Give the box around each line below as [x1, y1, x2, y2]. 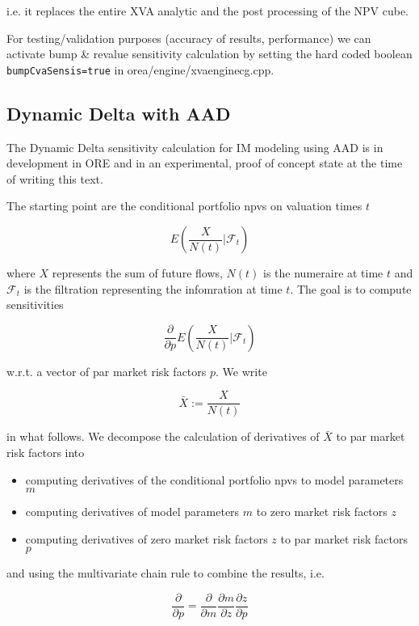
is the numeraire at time [263, 264, 383, 281]
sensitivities [6, 296, 64, 313]
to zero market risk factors [256, 503, 388, 520]
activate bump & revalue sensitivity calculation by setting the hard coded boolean [6, 45, 413, 62]
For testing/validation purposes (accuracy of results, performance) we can [6, 29, 371, 46]
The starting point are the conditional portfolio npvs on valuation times [6, 197, 362, 214]
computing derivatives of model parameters [25, 503, 240, 520]
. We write [216, 362, 267, 379]
